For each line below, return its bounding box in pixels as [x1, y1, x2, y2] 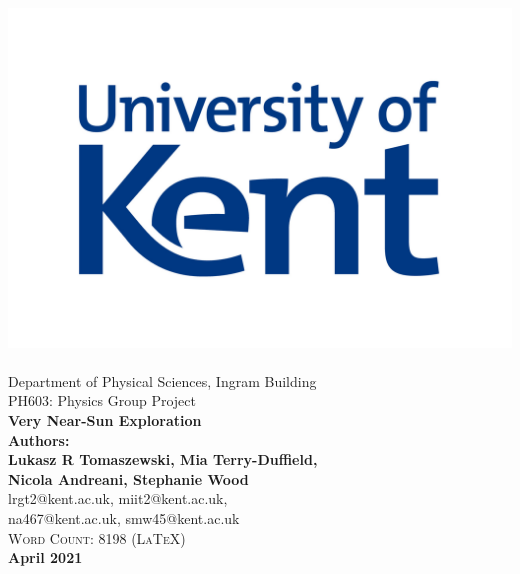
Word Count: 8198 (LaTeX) [8, 527, 186, 548]
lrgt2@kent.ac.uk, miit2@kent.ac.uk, [8, 488, 228, 509]
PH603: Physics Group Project [8, 390, 196, 411]
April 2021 [8, 547, 83, 568]
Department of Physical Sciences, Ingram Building [8, 370, 317, 391]
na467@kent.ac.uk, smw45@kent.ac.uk [8, 507, 240, 528]
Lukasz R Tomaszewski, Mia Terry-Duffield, [8, 449, 318, 470]
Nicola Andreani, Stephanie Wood [8, 468, 249, 489]
